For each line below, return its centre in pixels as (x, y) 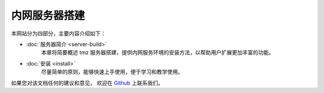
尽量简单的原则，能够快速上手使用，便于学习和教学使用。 (112, 72)
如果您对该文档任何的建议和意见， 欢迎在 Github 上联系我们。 (87, 83)
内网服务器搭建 (48, 15)
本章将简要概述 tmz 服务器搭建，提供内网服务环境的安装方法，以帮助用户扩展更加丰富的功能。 (157, 52)
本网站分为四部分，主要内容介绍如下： (58, 33)
